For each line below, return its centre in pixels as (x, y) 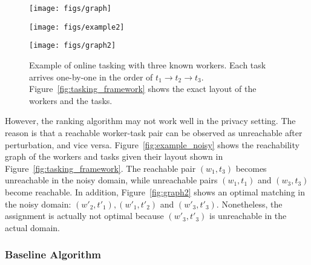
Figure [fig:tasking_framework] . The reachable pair (100, 168)
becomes (251, 168)
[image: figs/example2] (77, 27)
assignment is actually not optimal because (84, 216)
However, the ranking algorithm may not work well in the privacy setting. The (150, 121)
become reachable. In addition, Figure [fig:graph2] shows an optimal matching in (155, 191)
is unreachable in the (248, 216)
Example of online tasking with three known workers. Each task (148, 64)
